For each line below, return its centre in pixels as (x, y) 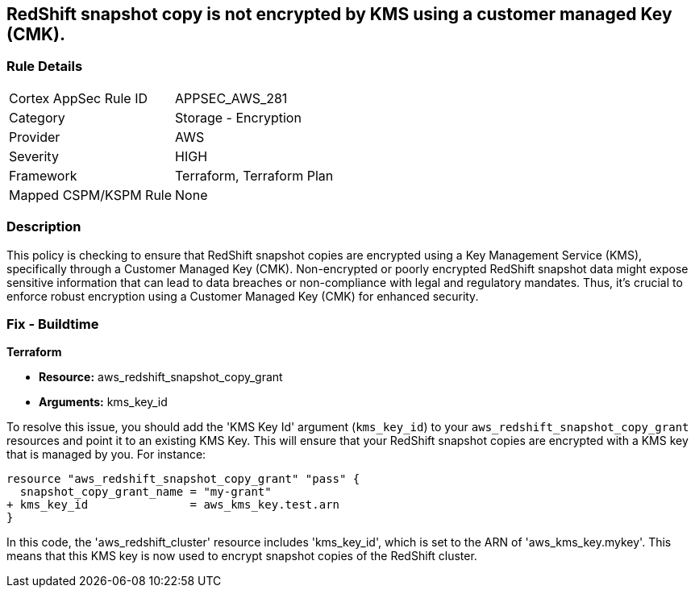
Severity (34, 156)
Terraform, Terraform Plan (254, 175)
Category (37, 117)
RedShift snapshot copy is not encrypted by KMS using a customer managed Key (339, 14)
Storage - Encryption (238, 117)
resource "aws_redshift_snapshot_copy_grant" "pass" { (183, 479)
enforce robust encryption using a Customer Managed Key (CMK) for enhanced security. (243, 296)
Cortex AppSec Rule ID (79, 98)
